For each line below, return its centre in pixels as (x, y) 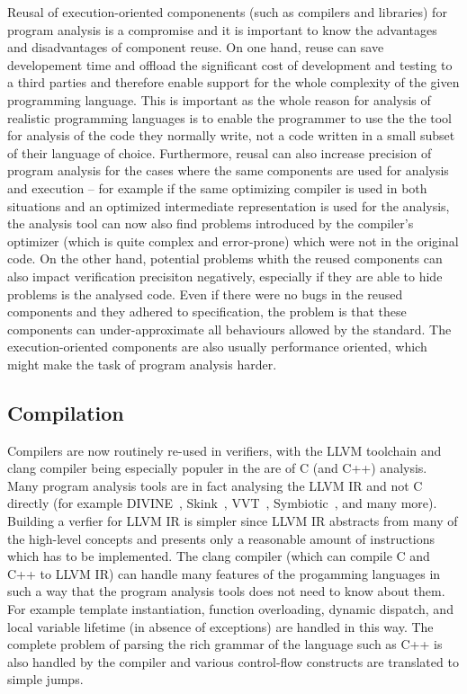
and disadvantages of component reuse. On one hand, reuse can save (196, 47)
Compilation (66, 412)
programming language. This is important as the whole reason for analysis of (219, 99)
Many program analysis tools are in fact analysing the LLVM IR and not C (215, 485)
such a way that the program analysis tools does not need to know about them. (226, 591)
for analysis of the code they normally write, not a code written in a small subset (231, 135)
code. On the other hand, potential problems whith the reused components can (225, 258)
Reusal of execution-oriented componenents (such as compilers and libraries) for (227, 12)
